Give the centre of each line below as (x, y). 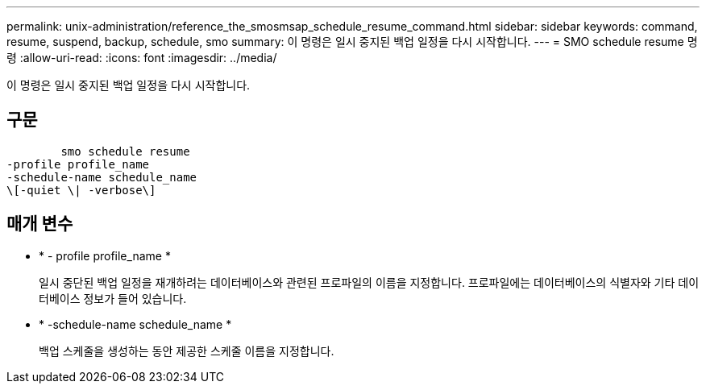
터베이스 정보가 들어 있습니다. (113, 298)
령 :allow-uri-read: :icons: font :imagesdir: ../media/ (142, 58)
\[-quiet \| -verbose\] (81, 190)
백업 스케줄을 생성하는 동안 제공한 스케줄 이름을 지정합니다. (187, 351)
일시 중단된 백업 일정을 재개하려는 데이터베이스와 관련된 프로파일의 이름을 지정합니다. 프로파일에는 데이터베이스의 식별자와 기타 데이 (369, 282)
